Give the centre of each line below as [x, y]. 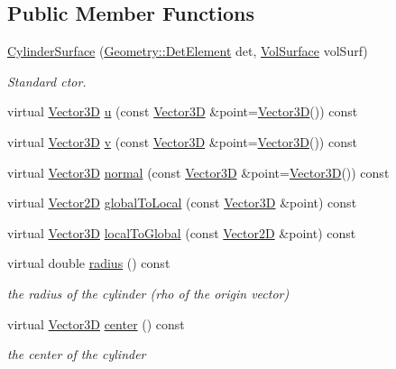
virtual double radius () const [89, 263]
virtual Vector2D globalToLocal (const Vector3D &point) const [182, 203]
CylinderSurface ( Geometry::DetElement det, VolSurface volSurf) [188, 51]
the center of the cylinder [77, 354]
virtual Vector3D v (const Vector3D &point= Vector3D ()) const [182, 141]
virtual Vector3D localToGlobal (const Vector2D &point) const [182, 232]
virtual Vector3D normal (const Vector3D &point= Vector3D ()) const [198, 172]
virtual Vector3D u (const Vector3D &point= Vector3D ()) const [183, 111]
